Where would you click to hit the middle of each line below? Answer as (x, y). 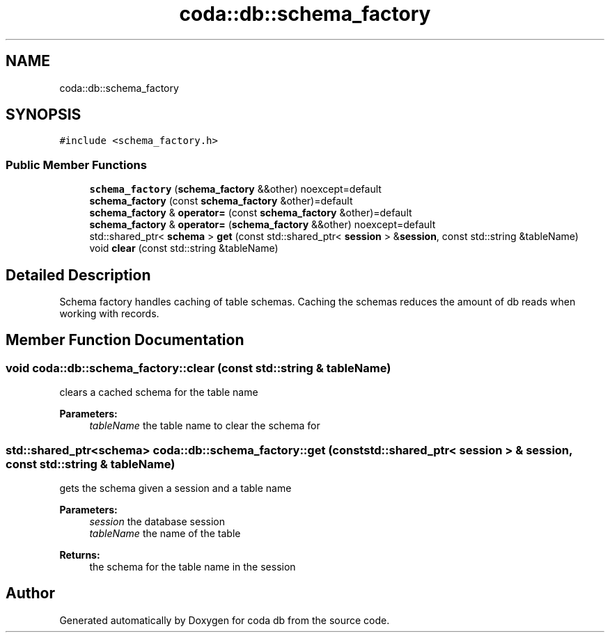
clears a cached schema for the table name (159, 392)
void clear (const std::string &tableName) (184, 248)
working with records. (109, 314)
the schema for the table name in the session (193, 567)
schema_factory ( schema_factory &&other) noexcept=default (235, 189)
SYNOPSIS (44, 115)
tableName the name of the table (165, 533)
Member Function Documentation (125, 340)
